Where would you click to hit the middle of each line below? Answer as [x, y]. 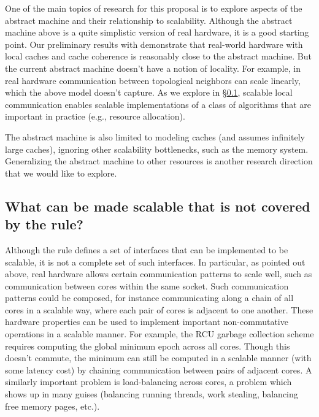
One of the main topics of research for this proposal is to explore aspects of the [154, 8]
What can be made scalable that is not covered [158, 206]
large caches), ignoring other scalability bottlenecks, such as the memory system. [157, 149]
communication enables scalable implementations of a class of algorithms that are [158, 104]
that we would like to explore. [61, 173]
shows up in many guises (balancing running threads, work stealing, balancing [152, 394]
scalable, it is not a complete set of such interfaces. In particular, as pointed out [155, 262]
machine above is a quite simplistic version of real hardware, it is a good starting [157, 32]
